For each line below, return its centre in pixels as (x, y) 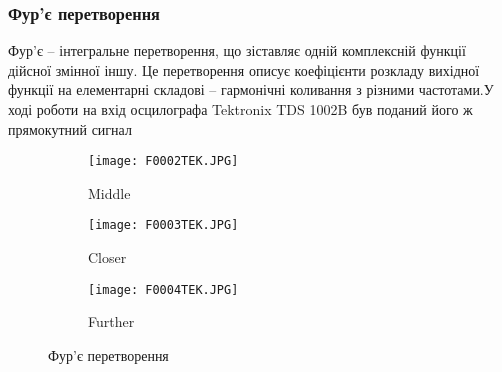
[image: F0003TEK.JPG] (163, 225)
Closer (107, 257)
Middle (109, 192)
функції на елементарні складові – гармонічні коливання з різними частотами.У (251, 89)
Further (111, 321)
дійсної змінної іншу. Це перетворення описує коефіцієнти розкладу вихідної (244, 69)
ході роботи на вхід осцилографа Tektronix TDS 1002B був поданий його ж (240, 109)
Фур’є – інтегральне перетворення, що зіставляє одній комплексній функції (237, 50)
